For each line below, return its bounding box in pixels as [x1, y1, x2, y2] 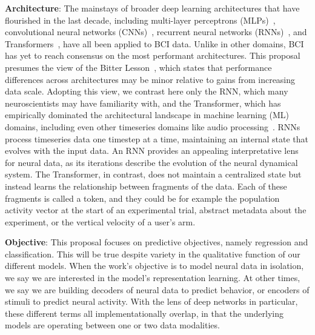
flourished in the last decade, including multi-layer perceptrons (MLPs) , [5, 13, 276, 26]
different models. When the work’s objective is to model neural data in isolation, [5, 259, 304, 272]
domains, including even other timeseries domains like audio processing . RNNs [5, 120, 300, 133]
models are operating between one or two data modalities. [5, 319, 220, 331]
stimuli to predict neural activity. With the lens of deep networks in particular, [5, 295, 298, 308]
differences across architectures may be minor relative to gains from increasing [5, 73, 296, 85]
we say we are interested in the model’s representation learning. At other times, [5, 271, 300, 284]
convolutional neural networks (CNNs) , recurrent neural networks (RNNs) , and [5, 25, 307, 38]
